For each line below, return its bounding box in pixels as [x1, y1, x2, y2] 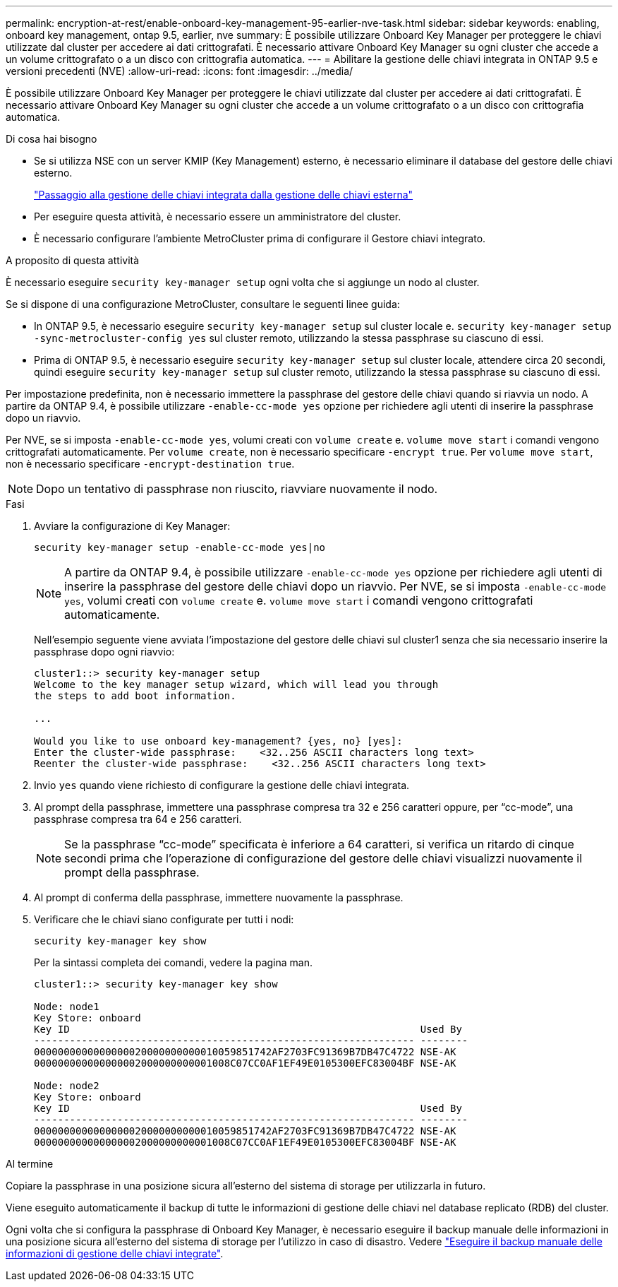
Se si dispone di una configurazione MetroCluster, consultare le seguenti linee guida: [6, 298, 400, 310]
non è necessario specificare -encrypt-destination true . [6, 458, 295, 470]
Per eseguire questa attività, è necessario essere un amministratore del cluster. [34, 210, 401, 223]
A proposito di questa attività [6, 254, 140, 266]
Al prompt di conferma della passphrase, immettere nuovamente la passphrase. [34, 891, 404, 903]
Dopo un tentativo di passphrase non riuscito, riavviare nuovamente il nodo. [36, 482, 438, 496]
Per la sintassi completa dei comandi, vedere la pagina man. [34, 956, 313, 968]
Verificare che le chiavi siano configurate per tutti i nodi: [34, 913, 294, 925]
